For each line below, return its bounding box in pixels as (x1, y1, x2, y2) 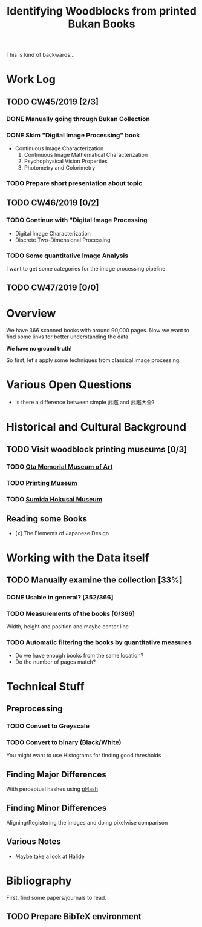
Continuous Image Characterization (15, 144, 104, 152)
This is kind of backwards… (6, 51, 75, 59)
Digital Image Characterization (15, 229, 91, 237)
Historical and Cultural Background (6, 420, 186, 434)
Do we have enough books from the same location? (15, 652, 144, 659)
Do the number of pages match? (15, 658, 96, 665)
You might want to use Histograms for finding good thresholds (6, 752, 161, 759)
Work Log (6, 73, 56, 86)
